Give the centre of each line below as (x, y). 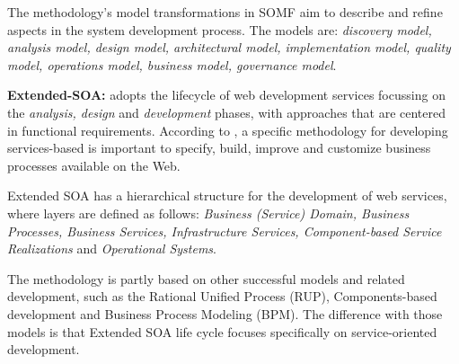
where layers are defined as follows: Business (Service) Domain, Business (208, 213)
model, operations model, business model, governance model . (172, 64)
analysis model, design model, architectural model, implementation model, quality (229, 47)
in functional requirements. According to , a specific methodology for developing (228, 130)
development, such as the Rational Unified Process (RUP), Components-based (222, 296)
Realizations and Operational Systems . (112, 249)
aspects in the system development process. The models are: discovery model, (220, 29)
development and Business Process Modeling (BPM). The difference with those (225, 313)
